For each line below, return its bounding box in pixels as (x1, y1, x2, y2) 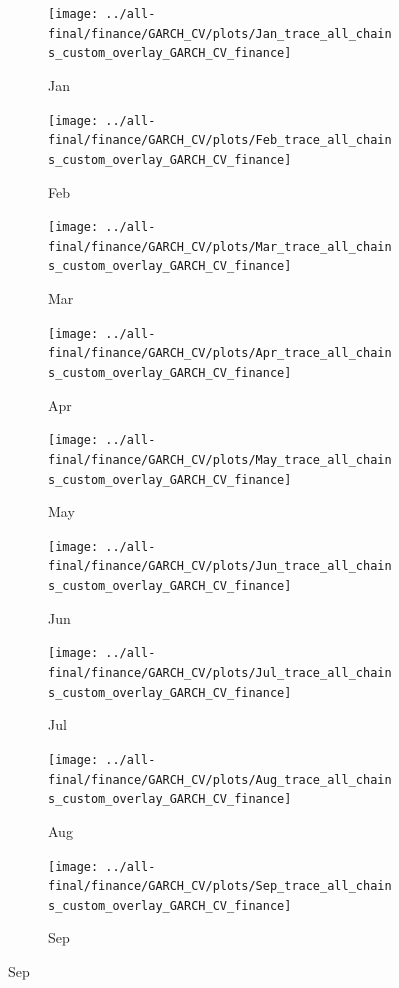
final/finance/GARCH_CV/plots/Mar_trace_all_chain (48, 239, 392, 254)
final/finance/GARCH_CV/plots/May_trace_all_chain (48, 452, 392, 467)
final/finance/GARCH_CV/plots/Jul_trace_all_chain (48, 666, 392, 681)
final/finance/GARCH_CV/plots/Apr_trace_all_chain (48, 346, 392, 361)
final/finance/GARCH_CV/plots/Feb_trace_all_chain (48, 133, 392, 148)
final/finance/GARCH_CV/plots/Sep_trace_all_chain (48, 879, 392, 894)
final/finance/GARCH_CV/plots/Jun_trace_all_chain (48, 559, 392, 574)
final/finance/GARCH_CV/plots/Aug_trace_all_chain (48, 772, 392, 787)
